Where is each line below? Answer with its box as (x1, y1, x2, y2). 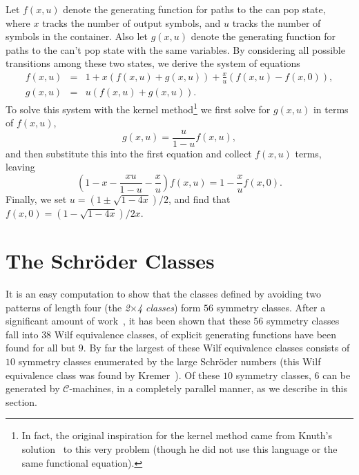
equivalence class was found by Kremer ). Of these (6, 367, 220, 382)
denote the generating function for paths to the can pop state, (63, 2, 326, 16)
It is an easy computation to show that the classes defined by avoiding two (6, 287, 321, 301)
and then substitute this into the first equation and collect (6, 146, 252, 160)
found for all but (6, 340, 76, 355)
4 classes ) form (137, 300, 201, 314)
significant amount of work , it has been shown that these (6, 313, 251, 328)
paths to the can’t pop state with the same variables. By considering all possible (6, 42, 345, 57)
